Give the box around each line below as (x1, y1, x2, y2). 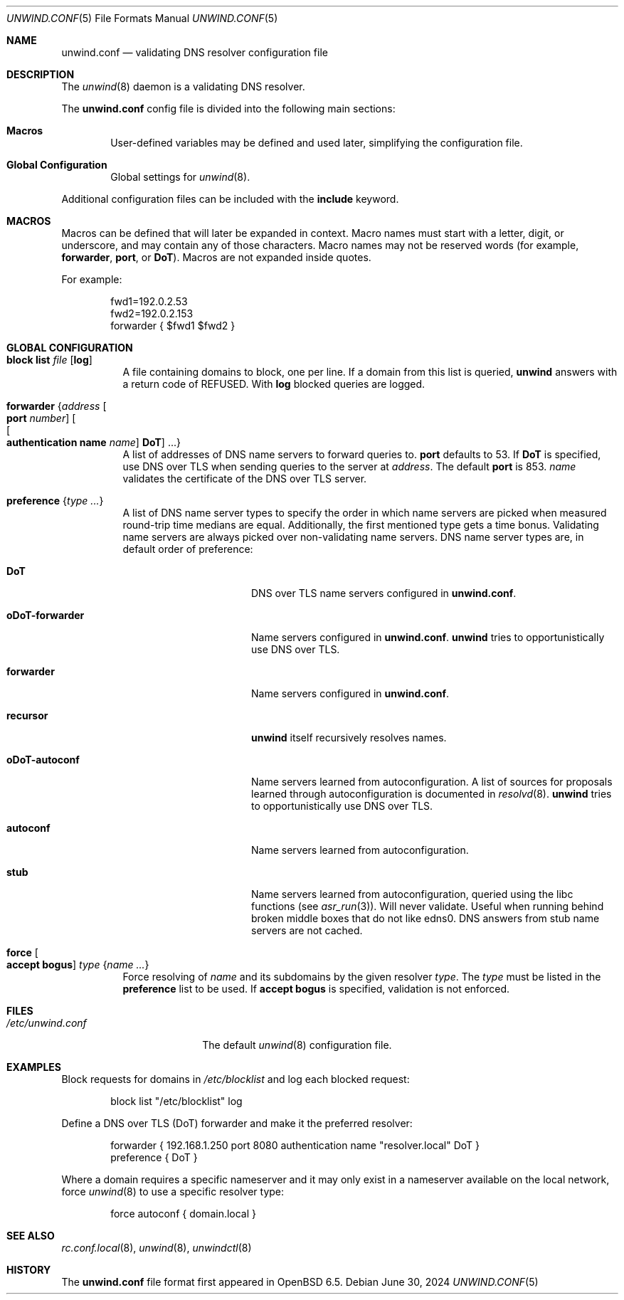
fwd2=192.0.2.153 (110, 307, 194, 319)
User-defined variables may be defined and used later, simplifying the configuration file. (110, 137, 523, 149)
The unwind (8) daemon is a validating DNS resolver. (61, 80, 305, 93)
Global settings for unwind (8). (110, 171, 250, 183)
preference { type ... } (6, 495, 104, 507)
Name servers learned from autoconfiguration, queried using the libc (251, 888, 573, 900)
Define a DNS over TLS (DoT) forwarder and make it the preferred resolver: (61, 1117, 413, 1129)
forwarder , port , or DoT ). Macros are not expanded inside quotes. (61, 251, 371, 263)
